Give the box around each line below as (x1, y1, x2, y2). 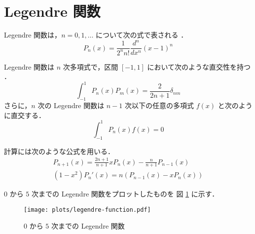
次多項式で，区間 (63, 61, 118, 72)
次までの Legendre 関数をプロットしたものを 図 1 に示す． (31, 189, 219, 199)
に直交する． (4, 110, 45, 120)
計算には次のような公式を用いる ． (4, 146, 114, 156)
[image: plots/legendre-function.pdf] (24, 206, 151, 213)
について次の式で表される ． (96, 30, 188, 40)
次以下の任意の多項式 (125, 100, 194, 111)
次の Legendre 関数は (37, 100, 105, 111)
